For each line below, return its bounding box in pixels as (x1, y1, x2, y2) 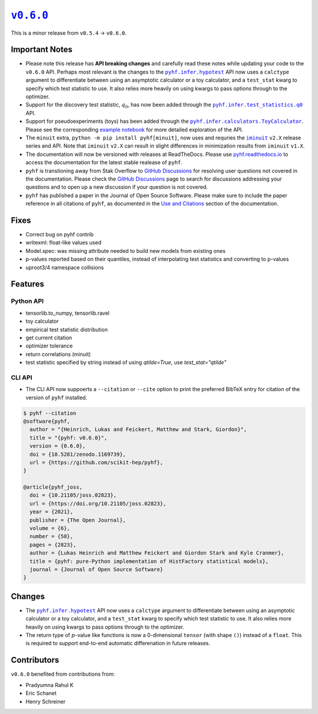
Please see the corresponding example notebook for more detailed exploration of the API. (25, 126, 244, 133)
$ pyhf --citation (23, 409, 77, 416)
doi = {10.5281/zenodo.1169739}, (29, 451, 126, 458)
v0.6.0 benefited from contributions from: (11, 670, 115, 678)
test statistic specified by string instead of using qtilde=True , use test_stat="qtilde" (25, 359, 227, 366)
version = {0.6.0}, (29, 443, 86, 449)
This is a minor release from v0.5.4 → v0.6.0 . (11, 29, 127, 36)
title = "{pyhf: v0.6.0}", (29, 434, 108, 441)
